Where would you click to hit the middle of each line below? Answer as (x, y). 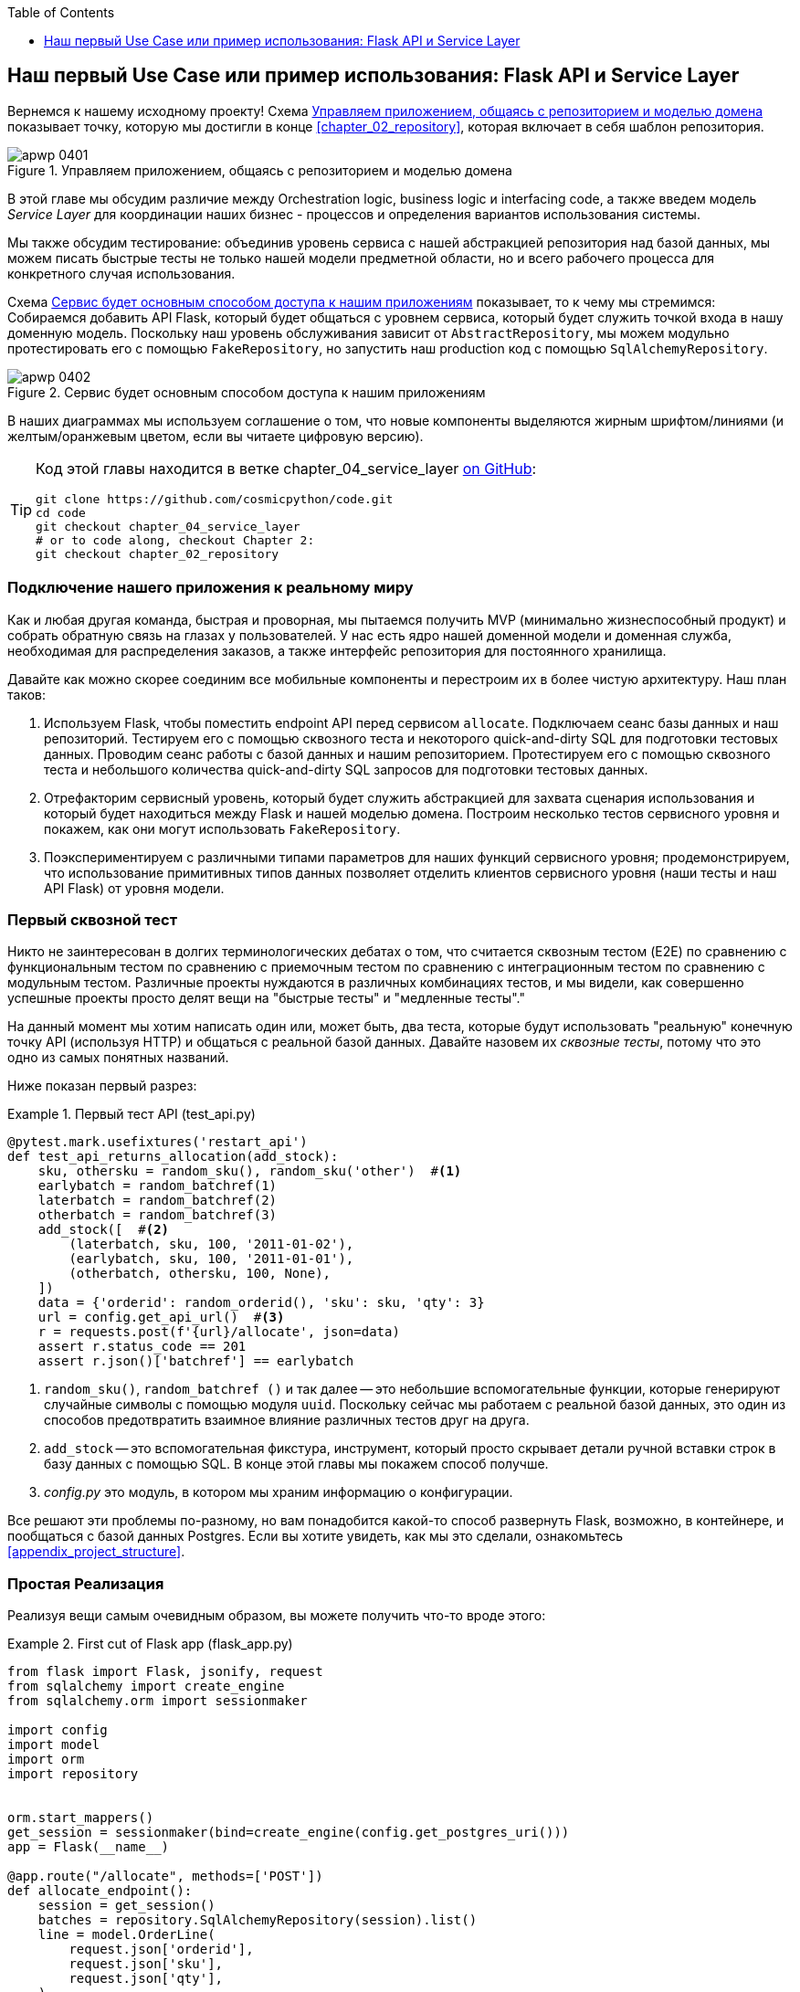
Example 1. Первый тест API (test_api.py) (132, 1114)
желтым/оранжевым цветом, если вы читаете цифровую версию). (216, 436)
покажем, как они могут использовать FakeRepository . (222, 828)
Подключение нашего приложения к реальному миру (211, 588)
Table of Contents (61, 12)
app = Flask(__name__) (89, 1847)
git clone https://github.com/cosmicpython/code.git (215, 499)
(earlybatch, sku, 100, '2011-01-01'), (211, 1259)
